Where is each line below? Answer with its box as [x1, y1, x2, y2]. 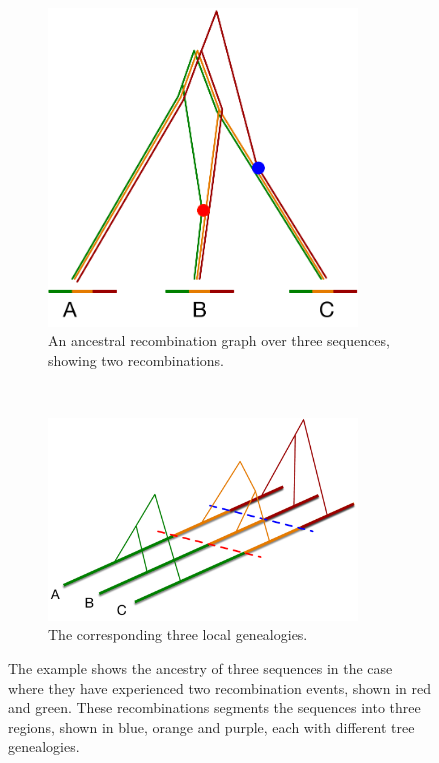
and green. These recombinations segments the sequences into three [8, 697, 421, 718]
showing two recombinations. [48, 350, 224, 371]
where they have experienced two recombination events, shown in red [8, 677, 431, 698]
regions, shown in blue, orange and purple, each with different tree [8, 716, 415, 737]
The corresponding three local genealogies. [48, 624, 308, 645]
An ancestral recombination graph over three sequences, [48, 330, 390, 351]
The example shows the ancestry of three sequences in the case [8, 658, 393, 679]
